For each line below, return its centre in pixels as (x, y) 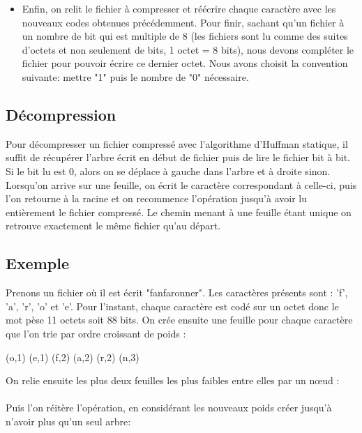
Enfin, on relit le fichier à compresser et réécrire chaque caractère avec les (179, 8)
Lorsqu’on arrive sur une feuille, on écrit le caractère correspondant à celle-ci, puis (181, 184)
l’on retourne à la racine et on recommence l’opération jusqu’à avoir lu (156, 198)
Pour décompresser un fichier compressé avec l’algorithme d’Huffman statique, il (177, 143)
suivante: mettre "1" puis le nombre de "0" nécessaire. (135, 76)
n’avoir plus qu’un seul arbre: (68, 421)
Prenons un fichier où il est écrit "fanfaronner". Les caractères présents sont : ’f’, (177, 293)
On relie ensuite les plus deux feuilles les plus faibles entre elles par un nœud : (173, 380)
